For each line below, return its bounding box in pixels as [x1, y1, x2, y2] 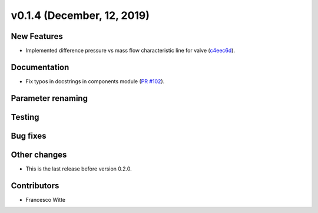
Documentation [11, 62, 69, 72]
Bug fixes [11, 130, 47, 141]
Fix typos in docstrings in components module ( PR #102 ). [25, 77, 165, 85]
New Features [11, 31, 63, 41]
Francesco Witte [25, 196, 66, 203]
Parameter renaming [11, 93, 88, 103]
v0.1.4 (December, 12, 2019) [11, 9, 150, 22]
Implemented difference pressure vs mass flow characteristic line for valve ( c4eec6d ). [25, 47, 236, 54]
